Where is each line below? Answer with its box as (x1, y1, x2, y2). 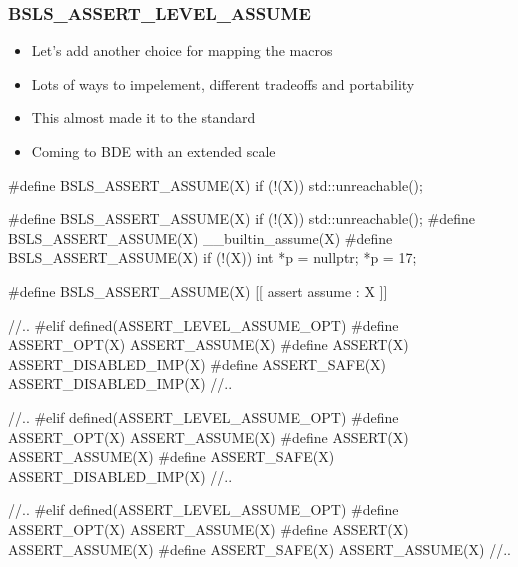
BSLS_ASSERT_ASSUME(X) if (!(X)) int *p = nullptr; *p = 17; (8, 247, 417, 268)
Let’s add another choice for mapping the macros (31, 40, 333, 61)
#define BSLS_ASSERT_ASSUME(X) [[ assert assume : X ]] (8, 280, 388, 301)
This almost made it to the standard (31, 107, 256, 128)
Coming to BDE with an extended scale (31, 141, 276, 161)
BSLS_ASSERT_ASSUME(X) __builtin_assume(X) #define (8, 227, 393, 248)
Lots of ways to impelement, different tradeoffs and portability (31, 73, 415, 94)
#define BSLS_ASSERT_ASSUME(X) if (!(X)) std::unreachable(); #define (8, 208, 476, 229)
